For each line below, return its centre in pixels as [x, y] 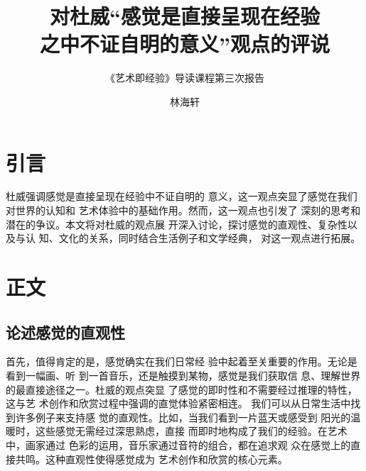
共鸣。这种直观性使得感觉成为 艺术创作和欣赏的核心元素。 [151, 459]
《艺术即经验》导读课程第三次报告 [185, 78]
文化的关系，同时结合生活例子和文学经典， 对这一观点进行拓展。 [210, 238]
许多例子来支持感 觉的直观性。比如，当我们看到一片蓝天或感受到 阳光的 [183, 417]
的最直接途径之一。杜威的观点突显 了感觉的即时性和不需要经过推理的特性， [182, 389]
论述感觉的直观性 [65, 332]
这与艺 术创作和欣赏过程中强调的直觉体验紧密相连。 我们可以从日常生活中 [178, 403]
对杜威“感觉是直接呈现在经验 [185, 16]
